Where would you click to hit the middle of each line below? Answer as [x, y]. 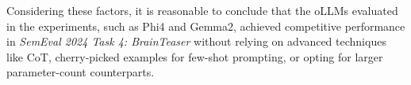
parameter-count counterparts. [81, 72]
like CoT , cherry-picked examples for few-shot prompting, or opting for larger [195, 56]
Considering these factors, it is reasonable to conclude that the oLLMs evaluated [202, 10]
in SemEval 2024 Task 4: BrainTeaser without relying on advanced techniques [196, 41]
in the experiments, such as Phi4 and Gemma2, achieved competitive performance [206, 26]
